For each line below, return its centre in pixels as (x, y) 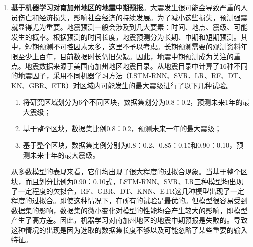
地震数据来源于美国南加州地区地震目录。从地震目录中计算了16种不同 (136, 66)
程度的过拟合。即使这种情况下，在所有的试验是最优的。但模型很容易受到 (129, 201)
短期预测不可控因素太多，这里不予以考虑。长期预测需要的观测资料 (133, 46)
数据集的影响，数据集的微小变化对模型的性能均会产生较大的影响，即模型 (129, 210)
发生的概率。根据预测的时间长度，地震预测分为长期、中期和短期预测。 (126, 36)
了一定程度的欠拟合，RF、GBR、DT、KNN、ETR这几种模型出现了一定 (128, 191)
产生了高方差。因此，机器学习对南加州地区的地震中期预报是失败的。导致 (129, 220)
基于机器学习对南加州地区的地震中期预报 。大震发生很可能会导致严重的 (126, 7)
